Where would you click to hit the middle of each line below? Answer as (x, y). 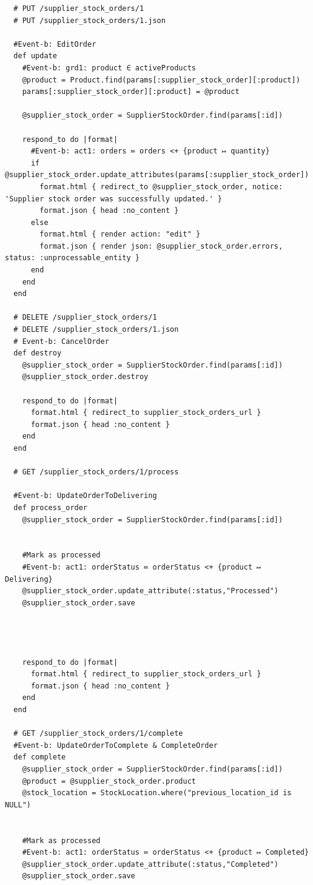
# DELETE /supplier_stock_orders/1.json (96, 330)
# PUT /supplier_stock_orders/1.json (89, 20)
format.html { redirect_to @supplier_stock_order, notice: (161, 187)
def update (35, 56)
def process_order (51, 507)
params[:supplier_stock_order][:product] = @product (131, 92)
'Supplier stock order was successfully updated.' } (113, 199)
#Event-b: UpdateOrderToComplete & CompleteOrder (116, 745)
